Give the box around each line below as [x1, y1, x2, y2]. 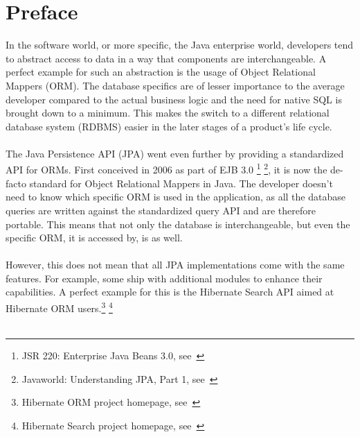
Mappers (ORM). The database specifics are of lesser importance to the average [6, 78, 345, 92]
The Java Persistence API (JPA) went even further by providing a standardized [6, 146, 344, 160]
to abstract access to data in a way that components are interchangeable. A [6, 51, 327, 65]
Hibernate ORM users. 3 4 [6, 299, 113, 315]
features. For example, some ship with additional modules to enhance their [6, 271, 323, 285]
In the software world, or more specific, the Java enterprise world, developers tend [6, 37, 354, 52]
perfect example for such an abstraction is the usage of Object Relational [6, 65, 316, 79]
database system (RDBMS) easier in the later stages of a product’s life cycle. [6, 119, 332, 133]
